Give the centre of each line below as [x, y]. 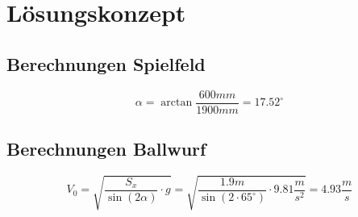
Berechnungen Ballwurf [106, 149]
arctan [177, 103]
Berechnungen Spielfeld [106, 63]
